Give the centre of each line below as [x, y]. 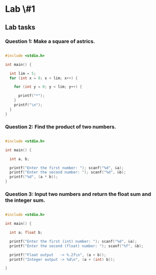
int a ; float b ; [26, 233]
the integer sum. [25, 200]
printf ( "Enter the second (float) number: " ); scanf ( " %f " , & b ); [77, 246]
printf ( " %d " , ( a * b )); [34, 177]
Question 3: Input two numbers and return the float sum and [78, 194]
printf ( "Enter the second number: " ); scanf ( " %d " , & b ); [68, 172]
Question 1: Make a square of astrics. [50, 41]
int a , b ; [19, 159]
